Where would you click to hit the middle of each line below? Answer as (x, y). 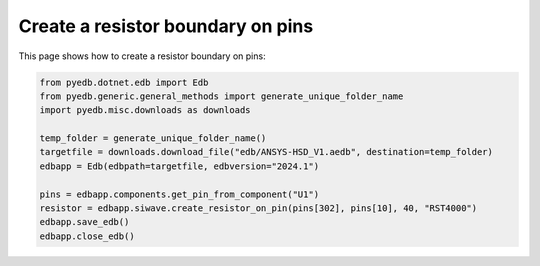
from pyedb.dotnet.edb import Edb (124, 82)
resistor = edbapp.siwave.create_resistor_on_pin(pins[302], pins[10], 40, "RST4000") (258, 208)
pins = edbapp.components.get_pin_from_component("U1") (179, 194)
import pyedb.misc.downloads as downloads (145, 110)
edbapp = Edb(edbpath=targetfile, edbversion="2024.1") (179, 166)
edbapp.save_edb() (84, 222)
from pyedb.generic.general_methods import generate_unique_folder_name (221, 96)
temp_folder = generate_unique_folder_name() (153, 138)
